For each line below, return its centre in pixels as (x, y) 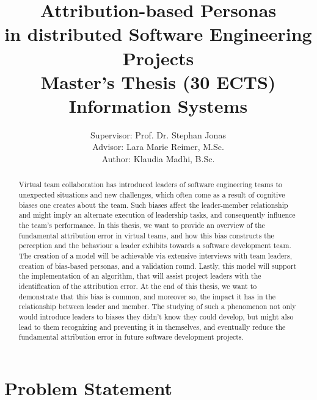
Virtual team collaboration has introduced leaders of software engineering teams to (150, 184)
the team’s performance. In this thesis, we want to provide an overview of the (142, 225)
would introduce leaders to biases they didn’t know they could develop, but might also (156, 316)
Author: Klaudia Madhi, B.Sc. (158, 159)
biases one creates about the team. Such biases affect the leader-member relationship (153, 205)
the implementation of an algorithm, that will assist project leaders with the (140, 276)
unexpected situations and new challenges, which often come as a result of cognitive (152, 195)
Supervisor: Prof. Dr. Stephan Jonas (158, 134)
